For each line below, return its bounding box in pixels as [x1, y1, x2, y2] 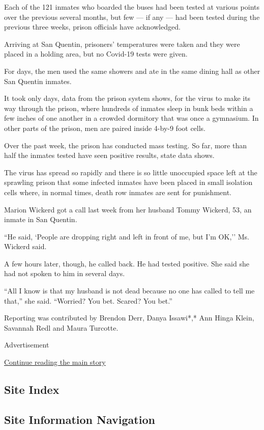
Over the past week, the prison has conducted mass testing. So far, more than [4, 140, 247, 150]
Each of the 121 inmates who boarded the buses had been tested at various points [4, 2, 259, 12]
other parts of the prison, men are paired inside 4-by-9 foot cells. [4, 122, 206, 133]
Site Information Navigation [4, 411, 155, 427]
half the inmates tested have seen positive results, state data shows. [4, 150, 215, 160]
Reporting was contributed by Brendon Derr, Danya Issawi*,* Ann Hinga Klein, [4, 312, 254, 323]
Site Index [4, 382, 60, 397]
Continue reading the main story [4, 357, 106, 367]
